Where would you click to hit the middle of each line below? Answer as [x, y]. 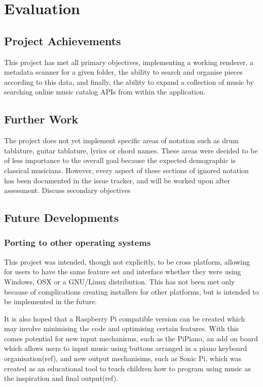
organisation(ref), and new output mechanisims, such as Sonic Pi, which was [123, 358]
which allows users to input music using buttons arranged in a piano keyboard [126, 348]
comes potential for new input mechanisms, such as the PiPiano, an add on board [131, 338]
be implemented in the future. [51, 301]
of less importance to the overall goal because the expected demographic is [120, 160]
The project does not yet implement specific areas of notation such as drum [121, 140]
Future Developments [62, 218]
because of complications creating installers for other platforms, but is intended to [131, 291]
